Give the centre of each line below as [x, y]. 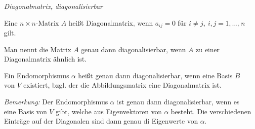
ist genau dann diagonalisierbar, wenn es [178, 102]
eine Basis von [26, 111]
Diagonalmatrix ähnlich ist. [45, 59]
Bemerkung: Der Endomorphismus [56, 102]
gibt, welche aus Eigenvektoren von [109, 111]
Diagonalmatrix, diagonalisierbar [53, 6]
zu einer [208, 49]
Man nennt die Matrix [38, 49]
